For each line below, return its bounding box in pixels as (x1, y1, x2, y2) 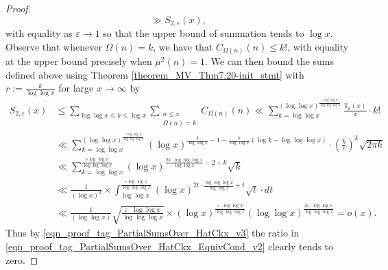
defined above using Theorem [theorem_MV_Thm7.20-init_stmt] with (5, 67, 304, 81)
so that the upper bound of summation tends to (103, 26, 304, 40)
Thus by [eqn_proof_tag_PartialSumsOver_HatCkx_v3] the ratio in (5, 226, 300, 240)
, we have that (153, 39, 213, 53)
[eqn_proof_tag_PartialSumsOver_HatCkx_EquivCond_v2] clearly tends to (5, 239, 333, 253)
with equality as (5, 26, 73, 40)
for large (58, 81, 94, 95)
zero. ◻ (5, 252, 38, 267)
